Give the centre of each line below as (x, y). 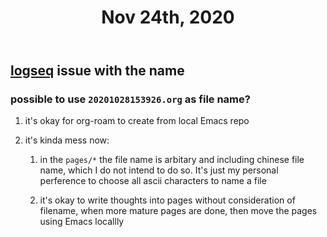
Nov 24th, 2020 (168, 17)
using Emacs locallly (82, 222)
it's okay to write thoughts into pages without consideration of (167, 200)
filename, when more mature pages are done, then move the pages (178, 211)
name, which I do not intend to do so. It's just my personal (159, 170)
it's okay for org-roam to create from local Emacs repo (137, 121)
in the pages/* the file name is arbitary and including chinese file (172, 160)
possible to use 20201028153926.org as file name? (130, 99)
